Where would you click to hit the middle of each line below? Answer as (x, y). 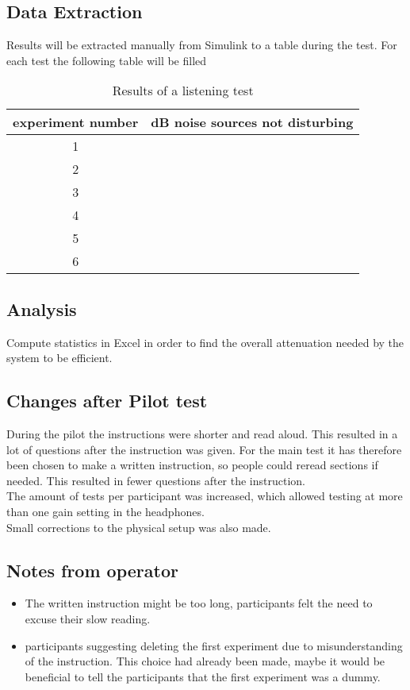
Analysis (42, 308)
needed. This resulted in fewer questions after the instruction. (156, 480)
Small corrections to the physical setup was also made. (139, 527)
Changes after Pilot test (107, 401)
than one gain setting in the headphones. (105, 511)
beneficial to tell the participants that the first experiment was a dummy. (203, 676)
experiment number (76, 122)
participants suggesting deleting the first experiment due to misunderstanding (214, 645)
